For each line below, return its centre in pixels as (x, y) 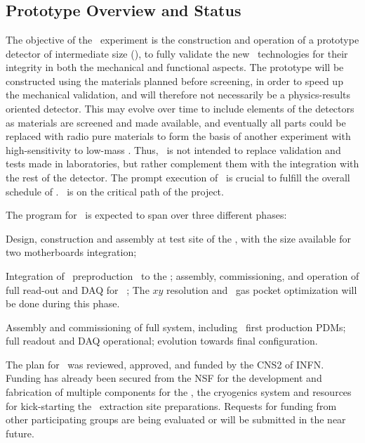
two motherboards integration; (71, 252)
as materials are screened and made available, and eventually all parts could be (176, 122)
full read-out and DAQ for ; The (78, 289)
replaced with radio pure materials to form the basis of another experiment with (178, 136)
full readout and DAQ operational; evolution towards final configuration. (162, 341)
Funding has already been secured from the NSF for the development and (164, 378)
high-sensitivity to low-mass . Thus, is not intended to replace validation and (173, 149)
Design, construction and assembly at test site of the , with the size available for (178, 238)
